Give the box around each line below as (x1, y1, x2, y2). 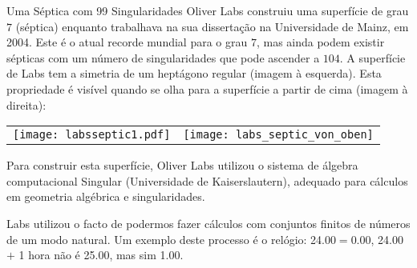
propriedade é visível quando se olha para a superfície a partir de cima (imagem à (6, 80, 408, 97)
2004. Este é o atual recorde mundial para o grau (6, 34, 248, 50)
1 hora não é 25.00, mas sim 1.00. (18, 246, 184, 263)
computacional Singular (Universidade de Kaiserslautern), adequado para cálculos (6, 172, 408, 189)
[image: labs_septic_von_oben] (183, 128, 374, 142)
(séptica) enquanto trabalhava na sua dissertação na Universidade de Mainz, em (15, 18, 409, 34)
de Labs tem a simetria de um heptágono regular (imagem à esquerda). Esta (6, 65, 382, 82)
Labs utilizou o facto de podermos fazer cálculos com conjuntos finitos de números (6, 214, 411, 231)
